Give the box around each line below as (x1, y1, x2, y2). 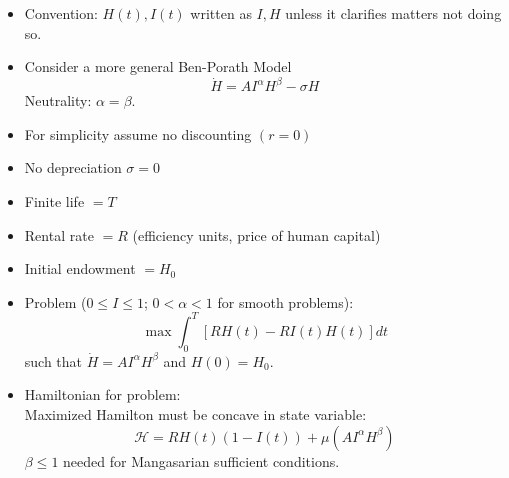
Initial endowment (24, 258, 136, 279)
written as (190, 3, 252, 23)
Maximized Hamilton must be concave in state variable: (24, 403, 367, 424)
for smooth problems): (217, 291, 354, 312)
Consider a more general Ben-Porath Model (24, 56, 292, 77)
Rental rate (24, 224, 94, 245)
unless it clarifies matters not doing (285, 3, 502, 23)
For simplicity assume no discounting (24, 123, 252, 144)
